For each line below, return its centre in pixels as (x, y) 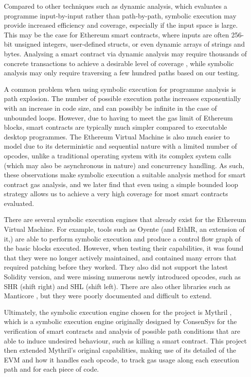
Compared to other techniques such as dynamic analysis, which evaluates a (116, 6)
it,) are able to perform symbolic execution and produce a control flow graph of (122, 238)
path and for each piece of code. (52, 369)
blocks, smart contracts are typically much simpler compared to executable (116, 127)
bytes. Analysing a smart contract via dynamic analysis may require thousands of (125, 53)
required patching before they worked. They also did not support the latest (116, 267)
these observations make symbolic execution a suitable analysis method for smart (125, 175)
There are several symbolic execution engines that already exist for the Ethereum (125, 219)
